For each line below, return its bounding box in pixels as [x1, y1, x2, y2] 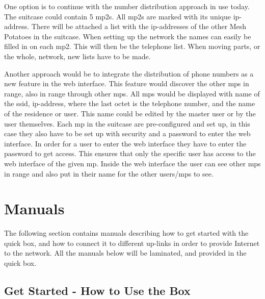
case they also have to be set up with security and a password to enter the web [4, 128, 251, 139]
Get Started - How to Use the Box [4, 282, 191, 298]
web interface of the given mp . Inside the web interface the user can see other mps [4, 158, 261, 168]
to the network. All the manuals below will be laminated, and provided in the [4, 247, 247, 258]
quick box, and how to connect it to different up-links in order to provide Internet [4, 237, 260, 248]
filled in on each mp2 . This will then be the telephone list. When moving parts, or [4, 41, 260, 52]
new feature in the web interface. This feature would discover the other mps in [4, 78, 249, 89]
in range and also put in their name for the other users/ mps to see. [4, 168, 214, 179]
